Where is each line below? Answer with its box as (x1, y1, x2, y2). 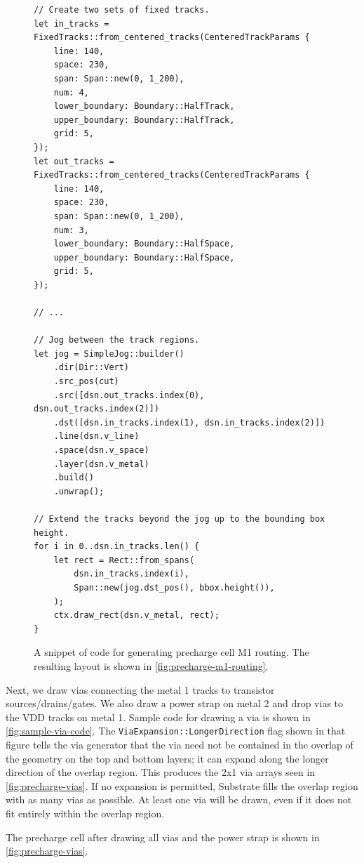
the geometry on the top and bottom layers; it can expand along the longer (6, 751, 329, 765)
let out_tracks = (34, 156, 114, 166)
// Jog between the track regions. (34, 335, 200, 345)
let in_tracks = (34, 18, 109, 29)
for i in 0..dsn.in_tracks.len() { (34, 541, 200, 552)
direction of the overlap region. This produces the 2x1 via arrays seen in (6, 765, 316, 779)
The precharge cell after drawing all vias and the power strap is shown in (6, 829, 320, 844)
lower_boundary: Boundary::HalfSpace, (53, 239, 235, 249)
